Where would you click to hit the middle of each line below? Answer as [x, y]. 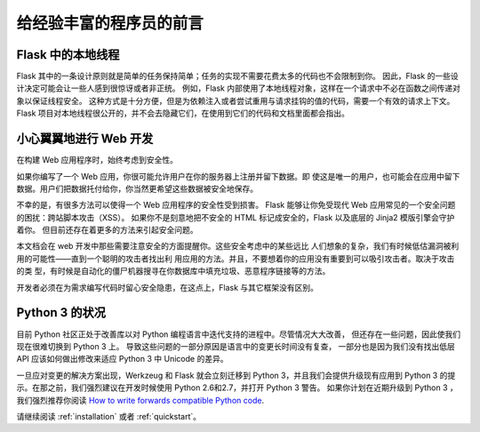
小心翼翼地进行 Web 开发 [85, 139]
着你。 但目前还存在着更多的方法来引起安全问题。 [107, 230]
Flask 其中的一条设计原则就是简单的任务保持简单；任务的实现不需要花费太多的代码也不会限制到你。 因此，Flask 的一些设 [237, 76]
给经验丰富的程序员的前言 [110, 23]
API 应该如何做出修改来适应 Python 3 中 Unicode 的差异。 [122, 359]
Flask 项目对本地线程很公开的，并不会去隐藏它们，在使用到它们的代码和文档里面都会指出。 [183, 113]
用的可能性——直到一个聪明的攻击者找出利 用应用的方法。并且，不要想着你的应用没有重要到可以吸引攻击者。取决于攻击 [236, 259]
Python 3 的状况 [61, 312]
